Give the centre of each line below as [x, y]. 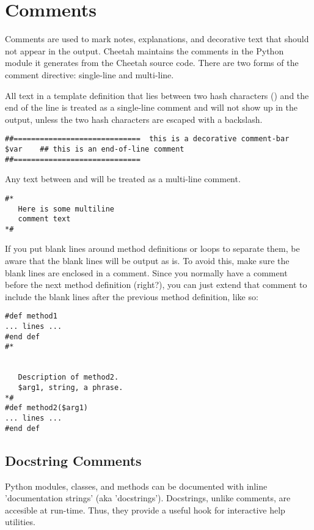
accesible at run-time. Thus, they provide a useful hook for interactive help [145, 510]
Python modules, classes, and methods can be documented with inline [136, 486]
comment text [44, 219]
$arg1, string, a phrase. [71, 388]
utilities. [20, 522]
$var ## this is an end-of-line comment [95, 149]
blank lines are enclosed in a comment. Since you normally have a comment [146, 272]
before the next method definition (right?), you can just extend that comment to [156, 285]
